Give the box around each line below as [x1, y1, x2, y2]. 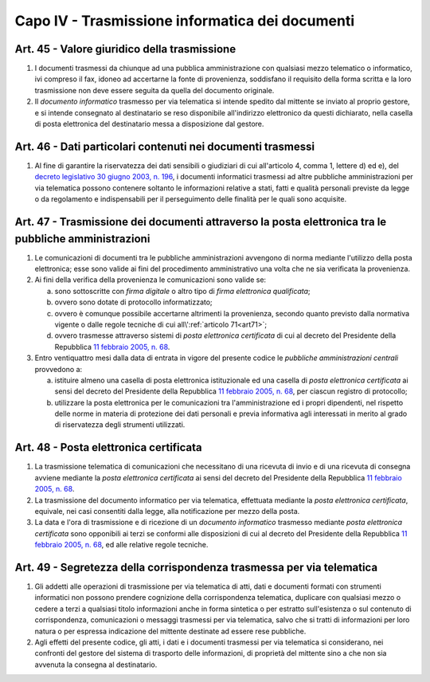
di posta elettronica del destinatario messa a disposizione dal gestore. [34, 120, 264, 129]
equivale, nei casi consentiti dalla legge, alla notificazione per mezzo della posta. [34, 506, 300, 515]
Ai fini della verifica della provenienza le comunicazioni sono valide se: [34, 275, 267, 284]
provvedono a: [34, 364, 83, 374]
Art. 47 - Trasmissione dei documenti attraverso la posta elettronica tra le [14, 215, 387, 229]
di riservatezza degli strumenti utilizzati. [54, 420, 186, 429]
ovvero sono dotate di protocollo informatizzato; [54, 297, 213, 307]
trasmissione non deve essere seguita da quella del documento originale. [34, 85, 275, 95]
